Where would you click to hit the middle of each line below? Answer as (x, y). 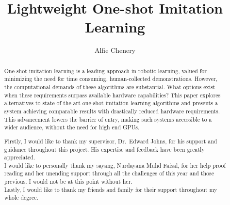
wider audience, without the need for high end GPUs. (72, 127)
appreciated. (20, 157)
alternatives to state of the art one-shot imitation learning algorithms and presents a (111, 103)
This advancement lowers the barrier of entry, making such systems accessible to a (108, 119)
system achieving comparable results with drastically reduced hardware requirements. (112, 111)
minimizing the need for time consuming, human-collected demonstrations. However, (111, 79)
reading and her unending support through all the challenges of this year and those (109, 173)
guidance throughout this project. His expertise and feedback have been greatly (104, 149)
